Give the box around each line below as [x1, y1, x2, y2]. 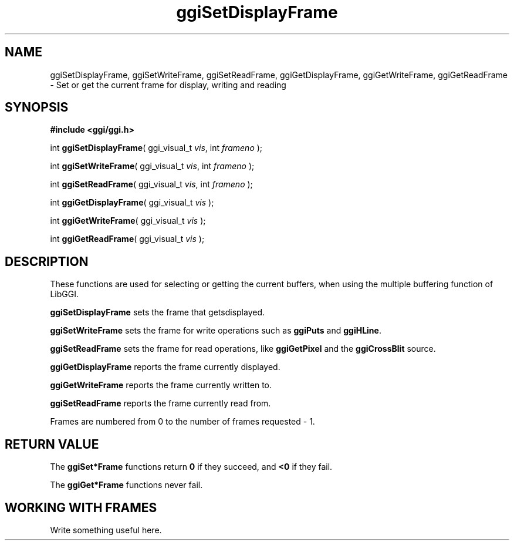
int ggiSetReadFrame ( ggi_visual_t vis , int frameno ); [50, 179, 253, 190]
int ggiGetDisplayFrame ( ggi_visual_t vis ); [50, 197, 214, 208]
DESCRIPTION [5, 254, 89, 269]
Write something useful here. [50, 524, 162, 535]
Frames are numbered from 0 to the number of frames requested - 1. [50, 416, 315, 427]
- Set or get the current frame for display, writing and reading [50, 79, 286, 90]
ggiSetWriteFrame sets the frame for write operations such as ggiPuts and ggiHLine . [50, 325, 381, 336]
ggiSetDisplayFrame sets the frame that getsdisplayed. [50, 307, 265, 318]
